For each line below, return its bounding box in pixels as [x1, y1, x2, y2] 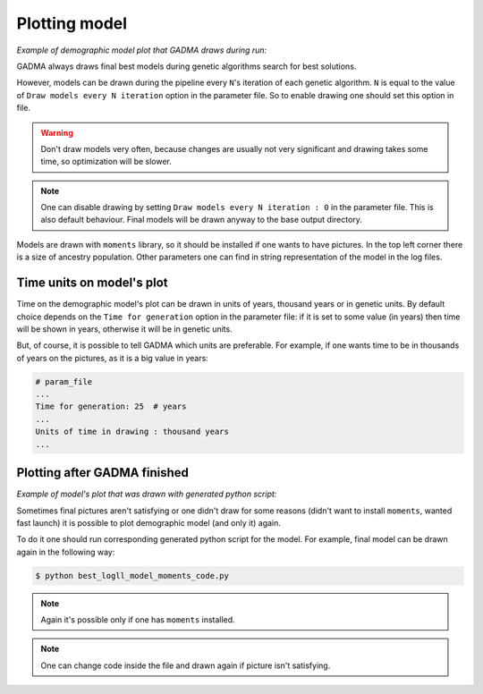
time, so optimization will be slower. [40, 157, 172, 167]
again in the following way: [16, 546, 115, 557]
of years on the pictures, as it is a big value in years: [16, 352, 209, 363]
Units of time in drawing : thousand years [35, 427, 230, 437]
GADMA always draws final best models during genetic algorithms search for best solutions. [16, 61, 357, 72]
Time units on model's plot [16, 275, 169, 291]
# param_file [35, 377, 93, 386]
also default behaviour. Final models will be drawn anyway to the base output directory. [40, 215, 362, 225]
